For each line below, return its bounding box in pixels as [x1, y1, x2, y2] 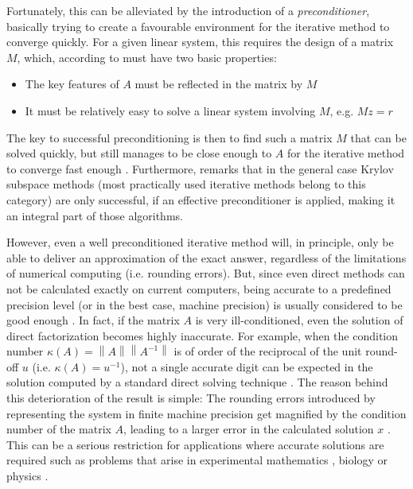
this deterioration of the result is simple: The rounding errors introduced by [6, 390, 376, 406]
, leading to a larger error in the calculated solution [123, 421, 374, 437]
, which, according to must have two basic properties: [17, 49, 277, 65]
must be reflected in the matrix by [134, 76, 303, 92]
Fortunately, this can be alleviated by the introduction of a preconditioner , [6, 2, 370, 18]
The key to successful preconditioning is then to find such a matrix [6, 129, 333, 146]
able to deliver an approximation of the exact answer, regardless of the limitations [6, 249, 407, 266]
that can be [350, 129, 407, 146]
